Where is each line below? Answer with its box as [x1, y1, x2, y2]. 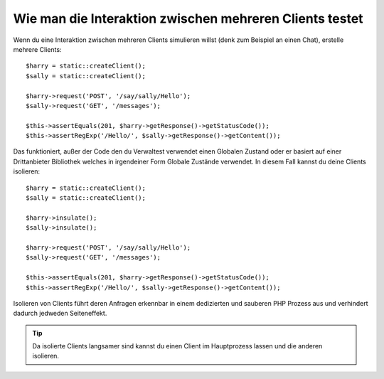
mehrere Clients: [13, 45, 62, 53]
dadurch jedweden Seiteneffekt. [13, 309, 107, 318]
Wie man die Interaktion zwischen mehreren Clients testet [13, 11, 363, 26]
